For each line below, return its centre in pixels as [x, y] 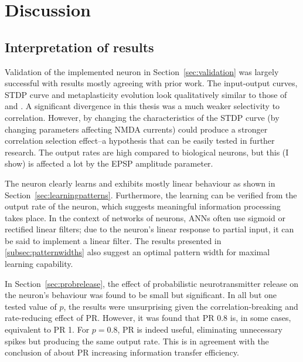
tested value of [31, 306]
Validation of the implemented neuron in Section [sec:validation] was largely [142, 71]
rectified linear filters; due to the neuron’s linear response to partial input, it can [149, 229]
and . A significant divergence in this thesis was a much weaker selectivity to [142, 106]
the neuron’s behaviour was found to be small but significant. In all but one [141, 295]
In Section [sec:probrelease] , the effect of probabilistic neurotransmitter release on [152, 283]
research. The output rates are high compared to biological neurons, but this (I [147, 152]
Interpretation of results [79, 47]
